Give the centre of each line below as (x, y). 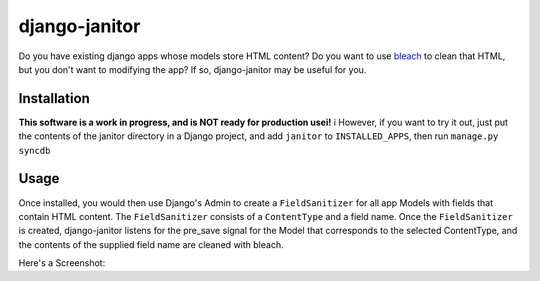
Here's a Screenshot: (62, 263)
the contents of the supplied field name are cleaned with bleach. (151, 244)
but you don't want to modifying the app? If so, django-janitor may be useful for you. (192, 69)
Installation (54, 98)
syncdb (34, 150)
